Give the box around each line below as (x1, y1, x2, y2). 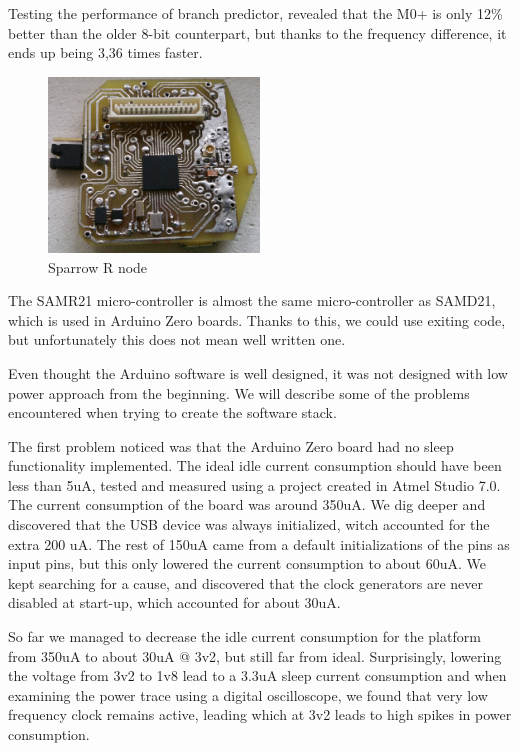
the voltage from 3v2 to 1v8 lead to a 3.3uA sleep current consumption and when (8, 665, 507, 686)
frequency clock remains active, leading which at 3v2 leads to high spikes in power (8, 704, 512, 725)
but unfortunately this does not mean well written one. (8, 329, 346, 350)
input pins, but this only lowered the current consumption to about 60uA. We (8, 553, 486, 574)
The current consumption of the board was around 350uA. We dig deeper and (8, 494, 486, 515)
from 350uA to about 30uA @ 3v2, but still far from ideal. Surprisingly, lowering (8, 645, 502, 666)
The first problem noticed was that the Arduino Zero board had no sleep (8, 435, 454, 456)
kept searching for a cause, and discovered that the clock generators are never (8, 572, 483, 593)
